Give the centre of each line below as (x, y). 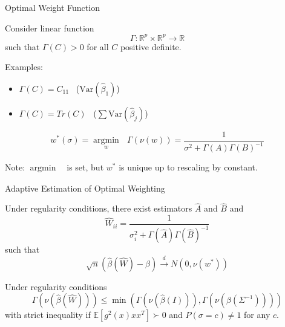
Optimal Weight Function (52, 7)
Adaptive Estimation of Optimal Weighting (85, 188)
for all (98, 46)
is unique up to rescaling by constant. (188, 167)
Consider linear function (50, 28)
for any (257, 315)
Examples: (24, 67)
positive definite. (151, 46)
